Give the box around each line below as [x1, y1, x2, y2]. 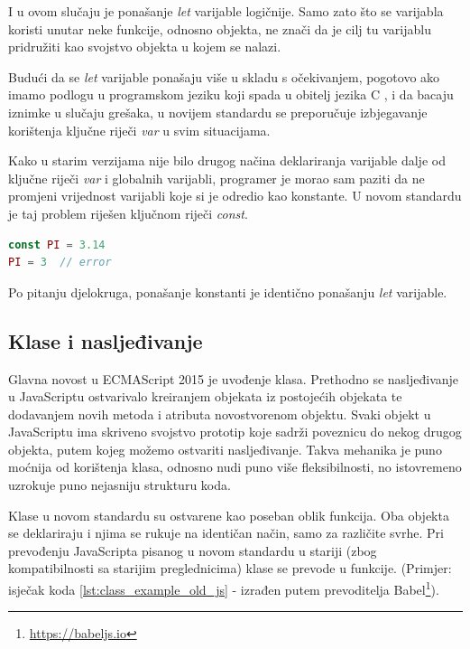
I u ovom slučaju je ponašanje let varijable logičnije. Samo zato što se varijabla [8, 2, 444, 20]
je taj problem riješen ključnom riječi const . [8, 203, 248, 222]
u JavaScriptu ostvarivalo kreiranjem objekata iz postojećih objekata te [8, 387, 402, 406]
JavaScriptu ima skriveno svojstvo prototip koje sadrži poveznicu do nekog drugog [8, 422, 462, 441]
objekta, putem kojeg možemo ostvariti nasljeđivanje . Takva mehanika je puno [8, 439, 442, 458]
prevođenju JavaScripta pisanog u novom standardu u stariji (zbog [8, 541, 377, 560]
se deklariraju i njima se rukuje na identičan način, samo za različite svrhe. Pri [8, 523, 444, 542]
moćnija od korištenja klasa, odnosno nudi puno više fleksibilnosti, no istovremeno [8, 457, 462, 476]
